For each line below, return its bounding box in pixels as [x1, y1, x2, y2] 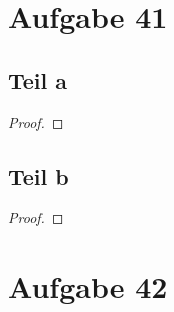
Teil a [8, 64, 68, 95]
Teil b [8, 160, 69, 191]
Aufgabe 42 [8, 266, 168, 307]
